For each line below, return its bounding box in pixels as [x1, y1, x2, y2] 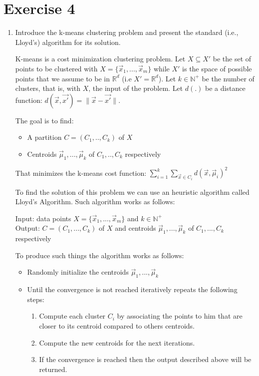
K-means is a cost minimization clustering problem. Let [15, 53, 186, 64]
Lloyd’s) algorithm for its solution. [15, 36, 121, 47]
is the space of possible [182, 63, 252, 73]
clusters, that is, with [15, 83, 80, 93]
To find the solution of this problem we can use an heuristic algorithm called [15, 186, 250, 197]
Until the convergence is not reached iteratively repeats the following [27, 284, 238, 295]
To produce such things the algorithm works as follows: [15, 250, 184, 260]
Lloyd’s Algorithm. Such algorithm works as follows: [15, 196, 175, 207]
